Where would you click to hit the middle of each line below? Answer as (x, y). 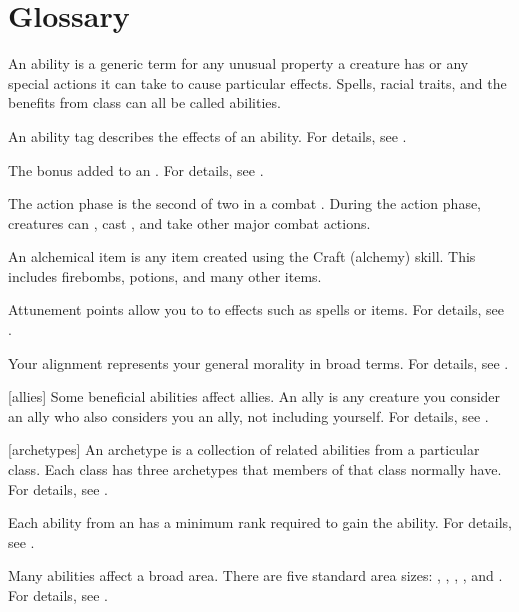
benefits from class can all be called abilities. (144, 102)
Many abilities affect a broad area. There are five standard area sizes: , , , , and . (255, 575)
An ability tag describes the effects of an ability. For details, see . (207, 135)
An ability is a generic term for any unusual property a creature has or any (238, 63)
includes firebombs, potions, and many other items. (165, 275)
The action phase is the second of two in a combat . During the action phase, (245, 203)
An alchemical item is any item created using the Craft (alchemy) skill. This (242, 256)
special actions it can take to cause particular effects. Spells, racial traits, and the (257, 82)
